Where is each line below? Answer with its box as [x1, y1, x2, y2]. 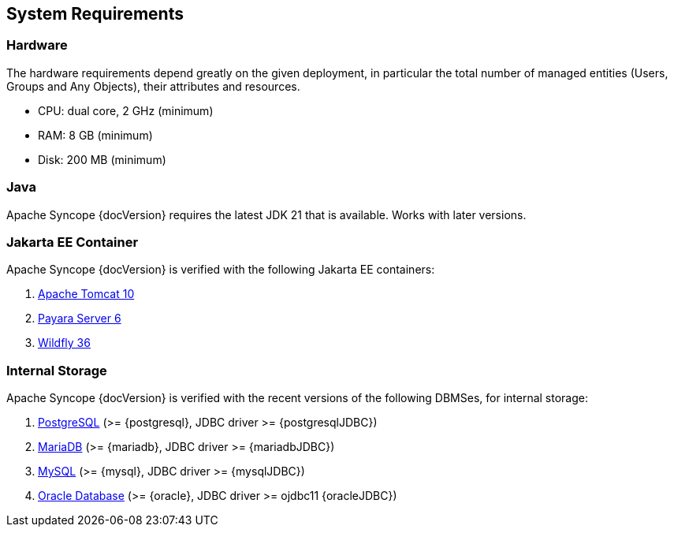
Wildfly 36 [38, 336, 91, 350]
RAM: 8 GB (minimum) [38, 128, 153, 142]
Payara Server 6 [38, 311, 121, 326]
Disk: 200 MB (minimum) [38, 152, 166, 166]
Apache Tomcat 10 [38, 287, 135, 301]
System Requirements [6, 4, 184, 24]
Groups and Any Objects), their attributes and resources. [6, 79, 300, 93]
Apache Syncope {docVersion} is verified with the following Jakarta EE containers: [6, 263, 435, 277]
